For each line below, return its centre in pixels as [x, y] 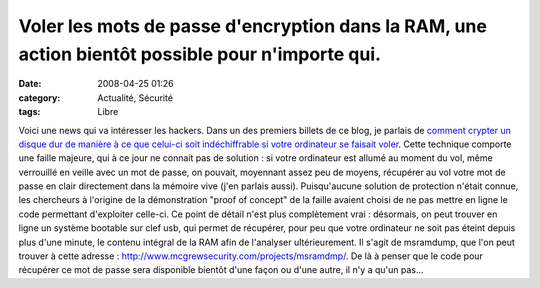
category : [39, 97]
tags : [29, 112]
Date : [30, 84]
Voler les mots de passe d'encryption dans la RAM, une [252, 26]
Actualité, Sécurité [135, 97]
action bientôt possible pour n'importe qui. [200, 54]
